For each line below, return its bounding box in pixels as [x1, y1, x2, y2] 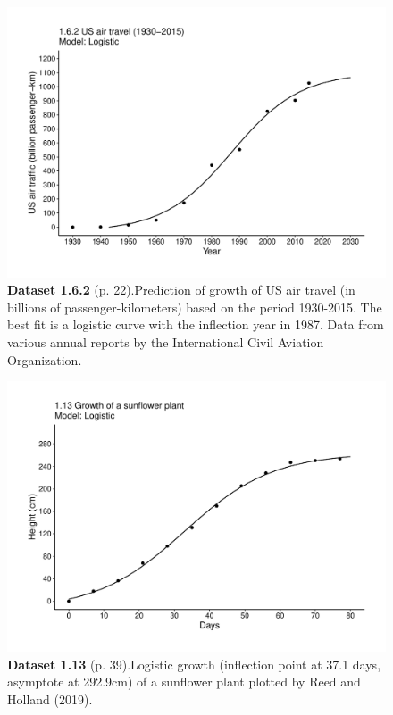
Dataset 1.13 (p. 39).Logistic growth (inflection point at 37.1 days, [7, 654, 381, 673]
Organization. [7, 350, 82, 369]
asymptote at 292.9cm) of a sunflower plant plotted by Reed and [7, 672, 361, 691]
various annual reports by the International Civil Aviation [7, 333, 324, 352]
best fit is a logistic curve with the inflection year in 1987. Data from [7, 315, 384, 334]
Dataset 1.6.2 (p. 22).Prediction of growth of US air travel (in [7, 280, 355, 299]
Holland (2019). [7, 689, 93, 708]
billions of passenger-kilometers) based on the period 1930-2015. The [7, 297, 382, 316]
